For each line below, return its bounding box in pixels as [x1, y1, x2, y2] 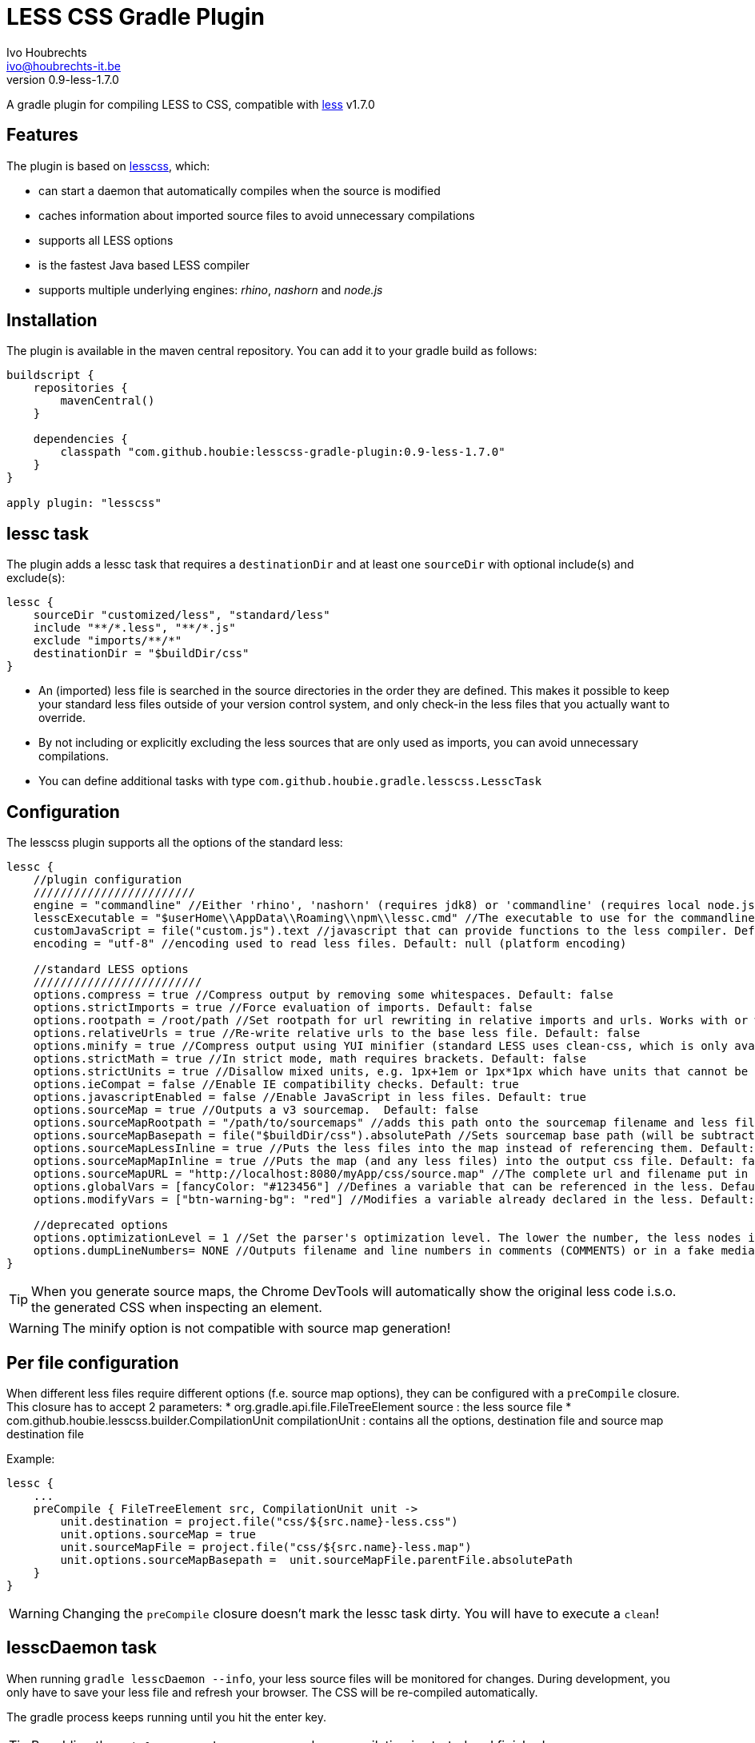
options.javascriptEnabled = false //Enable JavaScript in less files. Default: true [33, 1091, 586, 1104]
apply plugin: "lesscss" [6, 497, 162, 510]
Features [6, 125, 78, 146]
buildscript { [6, 369, 94, 382]
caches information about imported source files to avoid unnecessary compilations [38, 208, 475, 222]
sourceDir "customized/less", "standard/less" [33, 608, 330, 622]
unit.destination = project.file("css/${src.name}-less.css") [60, 1514, 458, 1528]
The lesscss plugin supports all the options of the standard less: [6, 836, 343, 850]
